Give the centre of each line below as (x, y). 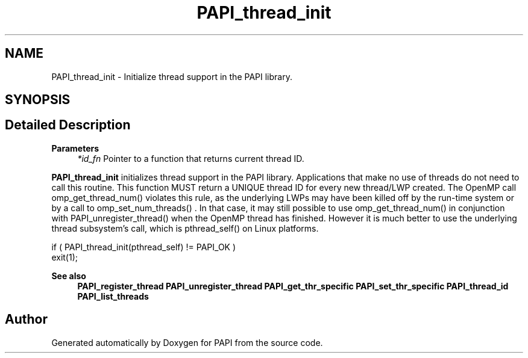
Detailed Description (68, 125)
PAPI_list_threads (113, 296)
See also (69, 276)
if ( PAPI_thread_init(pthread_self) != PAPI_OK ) (144, 247)
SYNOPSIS (38, 100)
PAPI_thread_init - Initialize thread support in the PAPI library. (172, 76)
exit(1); (64, 257)
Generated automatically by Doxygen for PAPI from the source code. (187, 342)
